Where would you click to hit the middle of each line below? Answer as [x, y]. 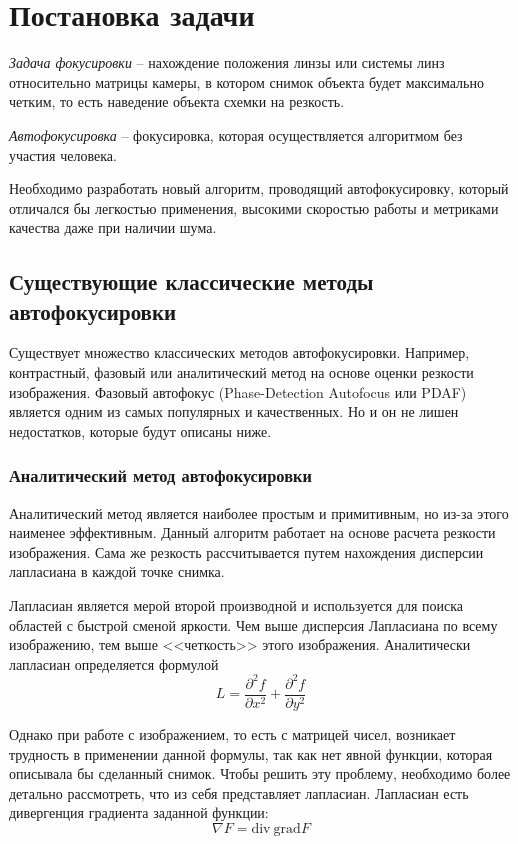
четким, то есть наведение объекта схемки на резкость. [177, 101]
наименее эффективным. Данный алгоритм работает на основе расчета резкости [252, 532]
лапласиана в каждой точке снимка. [117, 571]
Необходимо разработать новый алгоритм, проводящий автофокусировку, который [259, 188]
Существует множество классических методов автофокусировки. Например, [239, 352]
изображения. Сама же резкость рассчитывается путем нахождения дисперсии [246, 551]
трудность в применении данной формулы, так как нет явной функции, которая [251, 753]
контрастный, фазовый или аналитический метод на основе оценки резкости [241, 372]
